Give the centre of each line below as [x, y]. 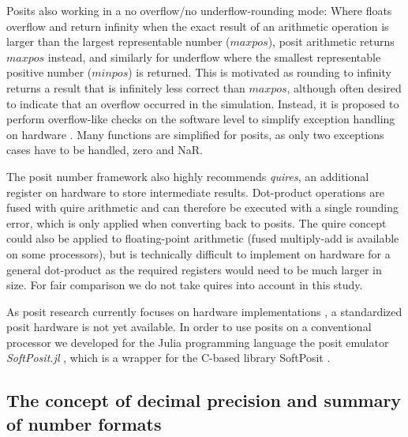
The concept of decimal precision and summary [204, 400]
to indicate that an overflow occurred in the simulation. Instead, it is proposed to [203, 103]
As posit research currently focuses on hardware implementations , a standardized [204, 311]
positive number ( [49, 72]
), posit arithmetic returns [331, 41]
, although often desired [344, 87]
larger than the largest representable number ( [118, 41]
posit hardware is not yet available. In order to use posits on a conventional [189, 327]
